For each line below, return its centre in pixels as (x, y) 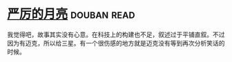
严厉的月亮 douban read (71, 14)
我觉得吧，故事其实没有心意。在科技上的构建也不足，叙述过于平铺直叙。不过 (116, 34)
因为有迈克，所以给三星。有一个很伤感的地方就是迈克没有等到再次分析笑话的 (116, 43)
